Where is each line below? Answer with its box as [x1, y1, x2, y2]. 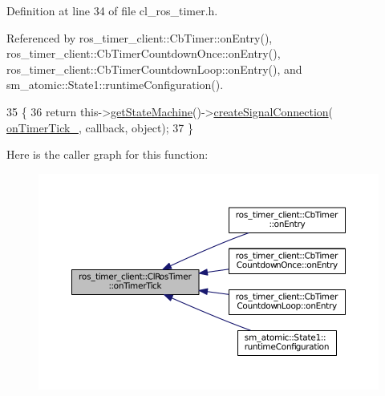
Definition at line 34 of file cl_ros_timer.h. [6, 2, 218, 18]
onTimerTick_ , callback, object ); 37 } [6, 119, 193, 135]
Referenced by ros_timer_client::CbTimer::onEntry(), [6, 29, 273, 46]
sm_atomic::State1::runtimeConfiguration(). [6, 76, 224, 93]
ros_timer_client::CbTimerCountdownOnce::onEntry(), [6, 45, 281, 62]
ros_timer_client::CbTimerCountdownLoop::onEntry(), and [6, 60, 302, 77]
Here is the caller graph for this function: [6, 146, 209, 163]
